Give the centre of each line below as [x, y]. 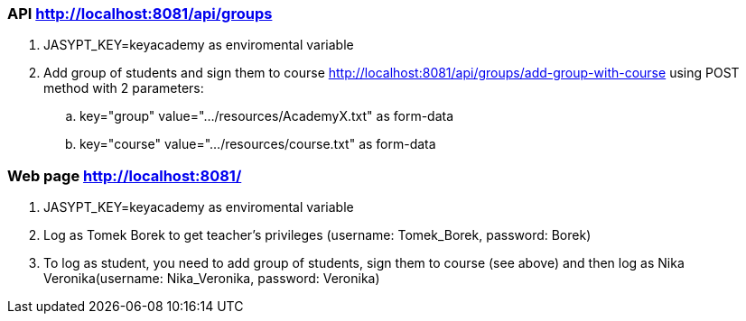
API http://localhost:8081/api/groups [140, 14]
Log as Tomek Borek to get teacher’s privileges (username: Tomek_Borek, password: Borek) [317, 235]
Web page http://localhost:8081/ [125, 175]
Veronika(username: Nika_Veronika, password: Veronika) [212, 279]
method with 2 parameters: [124, 88]
